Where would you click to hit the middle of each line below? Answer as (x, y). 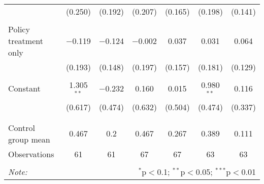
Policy (19, 29)
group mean (29, 139)
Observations (31, 154)
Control (22, 127)
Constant (24, 88)
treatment (26, 41)
